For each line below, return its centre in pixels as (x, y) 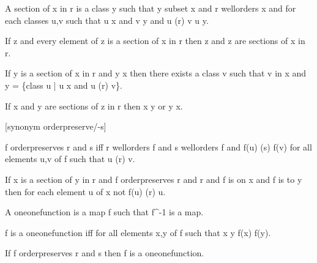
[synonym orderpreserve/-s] (56, 126)
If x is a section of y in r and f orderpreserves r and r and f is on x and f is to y (154, 179)
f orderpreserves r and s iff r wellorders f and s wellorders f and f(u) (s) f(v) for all (158, 146)
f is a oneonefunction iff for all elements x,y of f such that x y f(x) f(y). (138, 232)
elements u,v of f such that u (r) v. (70, 159)
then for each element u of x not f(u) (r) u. (85, 191)
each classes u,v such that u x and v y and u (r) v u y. (107, 20)
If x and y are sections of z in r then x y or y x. (94, 106)
